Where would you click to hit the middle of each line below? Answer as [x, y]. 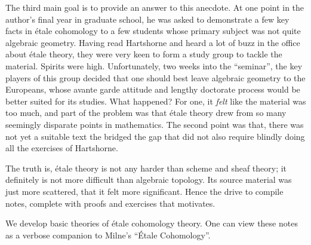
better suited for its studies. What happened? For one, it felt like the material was [156, 101]
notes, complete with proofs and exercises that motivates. [110, 203]
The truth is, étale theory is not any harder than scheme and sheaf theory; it [146, 168]
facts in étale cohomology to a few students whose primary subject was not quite [153, 31]
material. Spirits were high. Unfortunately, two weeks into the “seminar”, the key [154, 65]
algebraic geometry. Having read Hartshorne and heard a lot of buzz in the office [153, 42]
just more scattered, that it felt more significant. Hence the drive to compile [144, 191]
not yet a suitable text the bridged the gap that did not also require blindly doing [155, 136]
